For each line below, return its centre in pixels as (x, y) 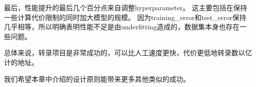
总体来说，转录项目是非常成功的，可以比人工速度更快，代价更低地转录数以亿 (128, 53)
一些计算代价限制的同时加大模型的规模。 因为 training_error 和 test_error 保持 (125, 17)
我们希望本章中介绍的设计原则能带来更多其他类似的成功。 (97, 78)
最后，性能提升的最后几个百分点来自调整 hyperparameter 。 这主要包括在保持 (126, 7)
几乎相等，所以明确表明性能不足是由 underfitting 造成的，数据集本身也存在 (122, 27)
